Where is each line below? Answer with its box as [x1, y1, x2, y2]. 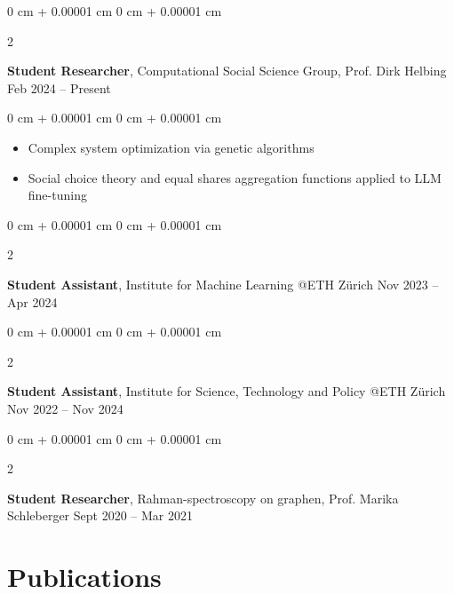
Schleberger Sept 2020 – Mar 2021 [7, 506, 193, 525]
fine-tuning [28, 186, 87, 204]
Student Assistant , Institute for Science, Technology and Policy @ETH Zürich [7, 382, 446, 400]
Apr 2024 [7, 292, 58, 311]
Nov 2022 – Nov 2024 [7, 399, 123, 417]
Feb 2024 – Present [7, 78, 111, 97]
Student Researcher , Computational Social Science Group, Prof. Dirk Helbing [7, 61, 447, 80]
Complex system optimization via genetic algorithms [28, 138, 315, 156]
